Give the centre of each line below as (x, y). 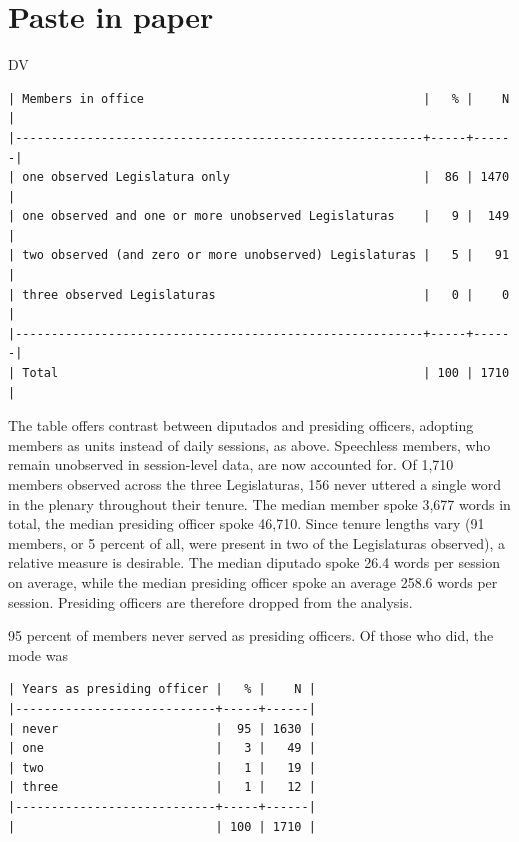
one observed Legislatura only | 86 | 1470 (266, 177)
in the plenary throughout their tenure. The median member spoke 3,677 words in (259, 503)
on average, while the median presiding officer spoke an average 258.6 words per (253, 581)
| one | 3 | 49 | (162, 748)
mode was (38, 654)
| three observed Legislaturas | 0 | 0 (259, 294)
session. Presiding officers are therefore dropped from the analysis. (210, 601)
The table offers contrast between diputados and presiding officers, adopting (241, 425)
